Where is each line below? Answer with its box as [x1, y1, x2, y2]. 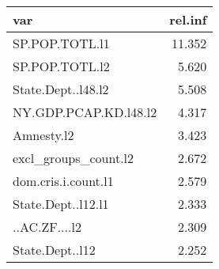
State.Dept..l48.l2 [13, 80, 109, 98]
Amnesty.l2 [13, 126, 74, 144]
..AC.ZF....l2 [13, 218, 81, 236]
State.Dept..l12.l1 [13, 195, 109, 213]
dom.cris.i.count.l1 [13, 172, 114, 190]
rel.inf [169, 10, 207, 28]
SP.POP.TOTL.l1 [13, 34, 110, 52]
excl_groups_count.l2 [13, 149, 134, 167]
